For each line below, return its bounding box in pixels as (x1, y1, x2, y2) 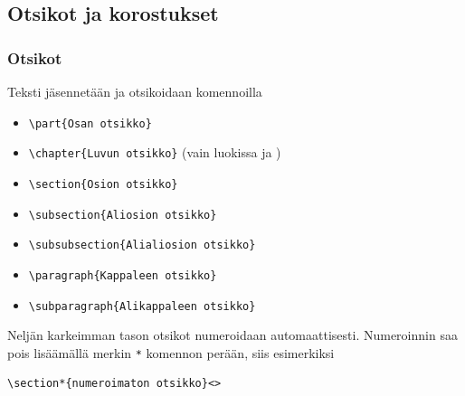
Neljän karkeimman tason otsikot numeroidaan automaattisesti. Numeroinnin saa (7, 325, 458, 344)
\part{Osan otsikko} (28, 117, 152, 130)
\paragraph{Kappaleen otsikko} (28, 269, 217, 282)
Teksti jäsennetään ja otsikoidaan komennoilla (7, 82, 262, 100)
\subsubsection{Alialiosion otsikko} (28, 239, 256, 252)
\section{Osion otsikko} (28, 177, 178, 191)
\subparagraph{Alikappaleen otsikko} (28, 299, 256, 313)
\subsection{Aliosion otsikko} (28, 208, 217, 222)
